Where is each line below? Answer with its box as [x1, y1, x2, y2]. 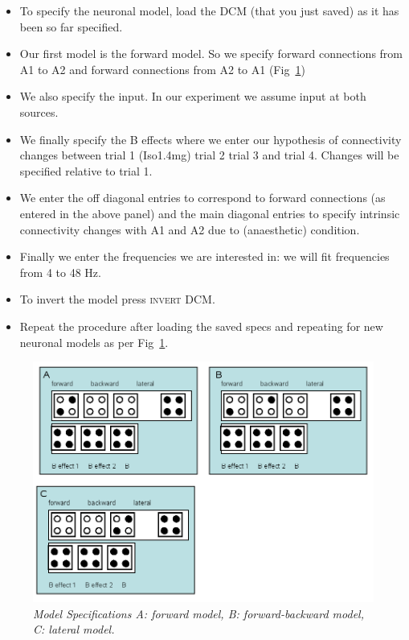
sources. [19, 103, 59, 120]
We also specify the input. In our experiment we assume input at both [19, 88, 366, 105]
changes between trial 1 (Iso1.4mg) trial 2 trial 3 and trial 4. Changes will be [19, 147, 399, 163]
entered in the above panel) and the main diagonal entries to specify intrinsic [19, 204, 400, 221]
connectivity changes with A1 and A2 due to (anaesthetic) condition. [19, 221, 360, 237]
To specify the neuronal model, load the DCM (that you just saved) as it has [19, 2, 399, 19]
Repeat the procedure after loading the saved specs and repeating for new [19, 317, 383, 334]
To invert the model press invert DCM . [19, 291, 215, 308]
